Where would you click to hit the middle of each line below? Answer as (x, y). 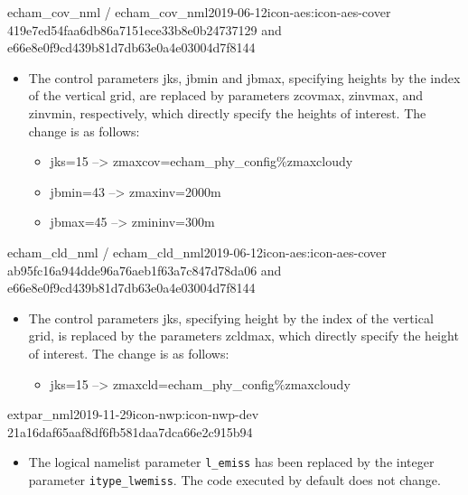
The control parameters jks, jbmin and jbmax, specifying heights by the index (244, 77)
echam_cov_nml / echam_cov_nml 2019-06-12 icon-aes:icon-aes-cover (199, 12)
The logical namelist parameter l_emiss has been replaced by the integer (231, 462)
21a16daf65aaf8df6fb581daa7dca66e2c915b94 (130, 431)
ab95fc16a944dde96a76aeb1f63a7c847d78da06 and (145, 270)
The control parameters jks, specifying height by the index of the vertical (231, 318)
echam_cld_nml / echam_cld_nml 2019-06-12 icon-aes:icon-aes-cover (197, 252)
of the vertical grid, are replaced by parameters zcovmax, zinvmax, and (226, 95)
